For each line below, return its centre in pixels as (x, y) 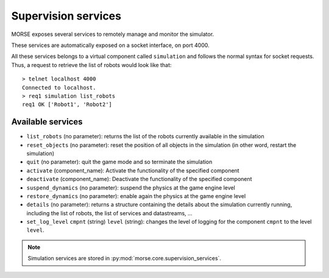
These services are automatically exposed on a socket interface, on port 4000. (110, 45)
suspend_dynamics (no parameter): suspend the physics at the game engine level (131, 187)
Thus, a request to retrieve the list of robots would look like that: (91, 65)
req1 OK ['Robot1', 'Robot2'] (67, 105)
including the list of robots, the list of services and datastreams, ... (109, 213)
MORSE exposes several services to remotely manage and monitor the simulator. (113, 34)
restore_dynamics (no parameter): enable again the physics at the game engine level (136, 196)
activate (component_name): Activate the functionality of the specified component (133, 170)
